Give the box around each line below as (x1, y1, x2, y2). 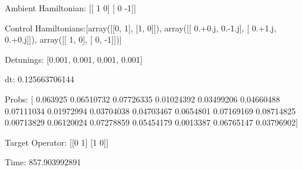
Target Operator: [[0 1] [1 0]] (5, 136, 109, 148)
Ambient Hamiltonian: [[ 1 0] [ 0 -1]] (5, 2, 136, 14)
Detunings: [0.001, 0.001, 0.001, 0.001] (5, 53, 143, 65)
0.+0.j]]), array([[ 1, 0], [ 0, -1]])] (5, 33, 122, 46)
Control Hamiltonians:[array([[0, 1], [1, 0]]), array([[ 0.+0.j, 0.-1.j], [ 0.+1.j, (5, 21, 276, 34)
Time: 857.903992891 (5, 156, 81, 168)
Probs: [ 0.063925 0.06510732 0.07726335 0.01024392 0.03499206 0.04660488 (5, 92, 281, 105)
